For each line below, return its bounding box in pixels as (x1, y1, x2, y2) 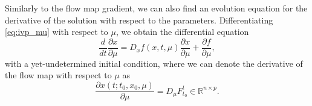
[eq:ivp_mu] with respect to (5, 25, 108, 38)
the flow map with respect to (5, 69, 112, 81)
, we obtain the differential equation (115, 25, 249, 38)
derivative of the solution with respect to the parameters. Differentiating (5, 13, 273, 26)
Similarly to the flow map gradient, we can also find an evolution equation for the (5, 2, 308, 14)
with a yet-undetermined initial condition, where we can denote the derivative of (5, 57, 303, 69)
